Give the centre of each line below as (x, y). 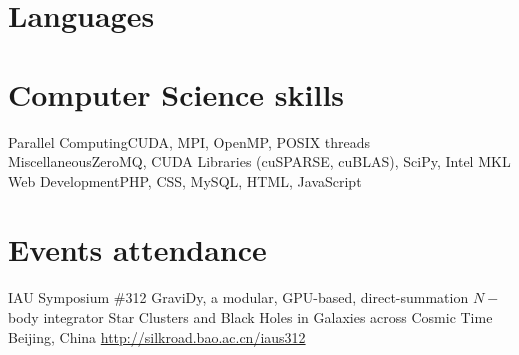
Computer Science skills (176, 93)
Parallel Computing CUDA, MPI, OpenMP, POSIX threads (189, 141)
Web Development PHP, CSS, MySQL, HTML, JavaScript (185, 180)
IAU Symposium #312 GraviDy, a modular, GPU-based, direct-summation (238, 297)
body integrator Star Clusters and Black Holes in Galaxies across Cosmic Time (250, 317)
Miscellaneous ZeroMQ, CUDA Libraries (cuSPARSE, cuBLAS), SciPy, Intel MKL (259, 161)
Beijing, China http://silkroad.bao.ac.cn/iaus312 (157, 336)
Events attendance (137, 249)
